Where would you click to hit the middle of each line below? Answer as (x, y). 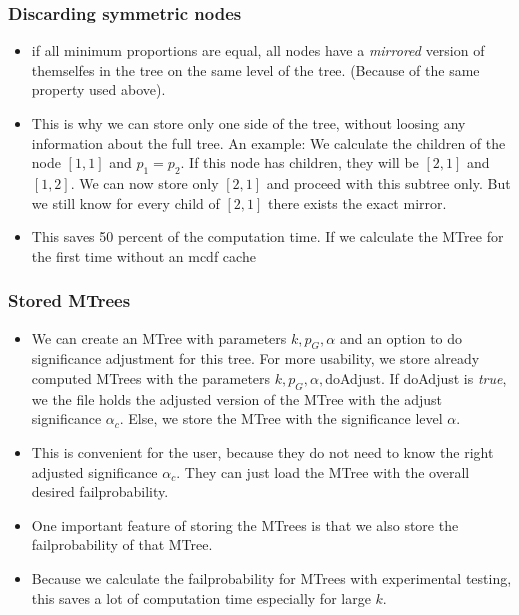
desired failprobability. (100, 491)
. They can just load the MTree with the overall (323, 471)
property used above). (98, 89)
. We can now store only (144, 182)
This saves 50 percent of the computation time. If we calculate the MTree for (267, 236)
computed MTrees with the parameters (151, 377)
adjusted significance (94, 471)
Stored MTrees (69, 300)
